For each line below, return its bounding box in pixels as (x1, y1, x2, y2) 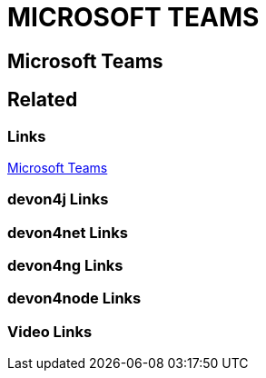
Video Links (7, 322, 93, 341)
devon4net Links (7, 223, 128, 242)
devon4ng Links (7, 256, 123, 275)
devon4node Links (7, 289, 142, 308)
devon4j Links (7, 190, 109, 209)
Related (7, 88, 78, 112)
